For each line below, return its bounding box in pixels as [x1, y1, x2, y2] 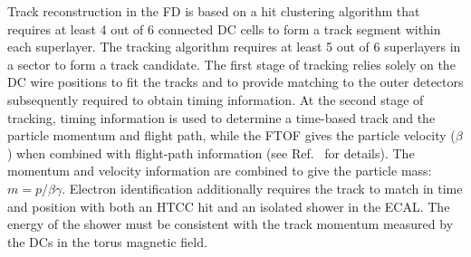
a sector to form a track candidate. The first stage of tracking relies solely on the [7, 54, 456, 73]
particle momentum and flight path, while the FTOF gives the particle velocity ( [7, 126, 456, 145]
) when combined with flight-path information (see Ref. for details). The [7, 143, 415, 162]
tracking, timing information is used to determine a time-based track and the [7, 108, 436, 127]
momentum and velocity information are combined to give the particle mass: [7, 161, 432, 180]
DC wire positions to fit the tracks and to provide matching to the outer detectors [7, 72, 464, 91]
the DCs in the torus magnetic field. [7, 232, 207, 251]
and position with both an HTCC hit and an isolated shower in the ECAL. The [7, 196, 450, 215]
